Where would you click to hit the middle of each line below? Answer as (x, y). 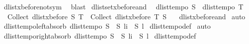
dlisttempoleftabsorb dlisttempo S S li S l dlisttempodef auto (107, 26)
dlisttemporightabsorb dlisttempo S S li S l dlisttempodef (100, 35)
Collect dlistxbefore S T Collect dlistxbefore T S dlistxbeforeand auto (126, 16)
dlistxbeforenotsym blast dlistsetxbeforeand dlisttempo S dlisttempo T (124, 6)
